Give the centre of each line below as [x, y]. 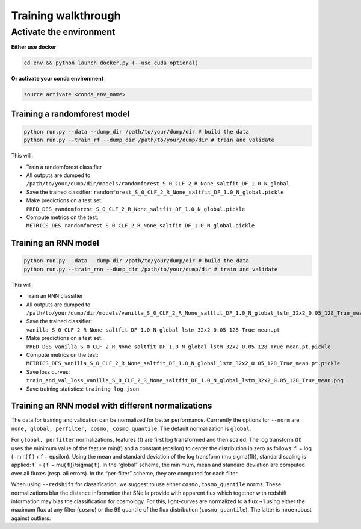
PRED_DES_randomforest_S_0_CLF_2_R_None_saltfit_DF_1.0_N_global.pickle [136, 209]
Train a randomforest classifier [64, 167]
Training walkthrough [66, 16]
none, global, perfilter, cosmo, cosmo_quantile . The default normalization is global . [131, 428]
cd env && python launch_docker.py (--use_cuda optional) [111, 63]
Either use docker [34, 47]
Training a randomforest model [70, 113]
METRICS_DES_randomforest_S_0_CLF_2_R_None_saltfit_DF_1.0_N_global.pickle [140, 226]
